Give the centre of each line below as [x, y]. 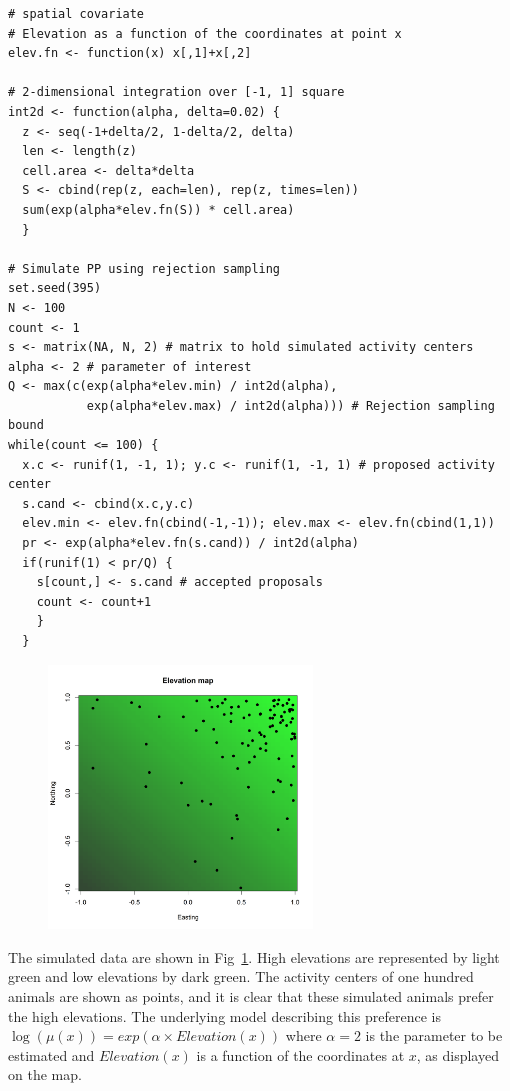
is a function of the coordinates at [300, 1054]
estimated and [51, 1054]
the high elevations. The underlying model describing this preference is [224, 1015]
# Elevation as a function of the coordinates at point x [205, 33]
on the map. [45, 1074]
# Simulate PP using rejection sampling [144, 268]
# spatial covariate [76, 14]
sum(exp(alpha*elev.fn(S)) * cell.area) [158, 209]
